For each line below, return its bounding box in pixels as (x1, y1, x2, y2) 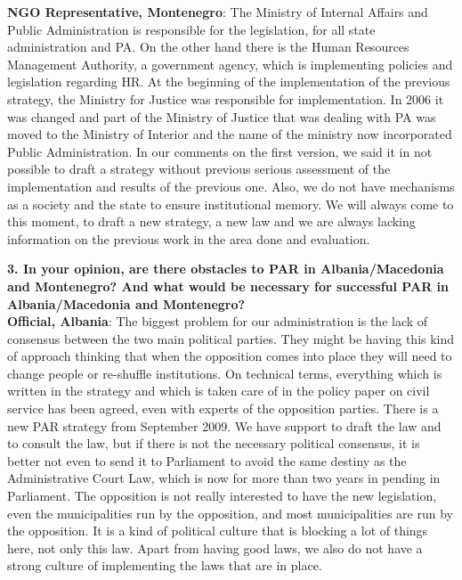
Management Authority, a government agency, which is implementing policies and (7, 54, 453, 73)
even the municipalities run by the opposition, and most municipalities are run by (7, 503, 453, 522)
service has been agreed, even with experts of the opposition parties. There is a (7, 399, 439, 418)
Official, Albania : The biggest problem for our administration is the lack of (7, 312, 428, 331)
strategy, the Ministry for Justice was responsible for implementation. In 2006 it (7, 89, 444, 108)
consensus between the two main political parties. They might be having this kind (7, 329, 455, 347)
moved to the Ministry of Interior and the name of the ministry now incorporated (7, 125, 452, 143)
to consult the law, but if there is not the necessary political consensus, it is (7, 434, 420, 453)
